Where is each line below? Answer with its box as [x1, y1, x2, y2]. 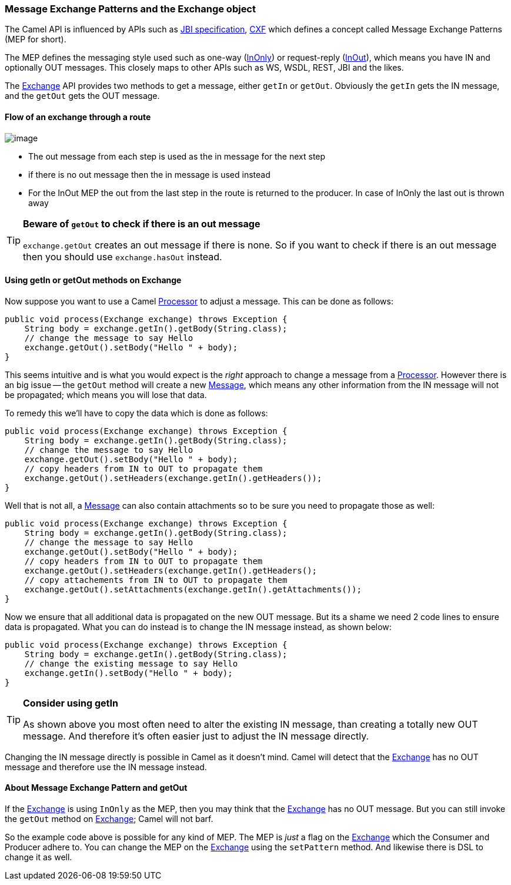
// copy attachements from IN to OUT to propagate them [24, 575, 288, 585]
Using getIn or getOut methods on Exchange [5, 275, 182, 286]
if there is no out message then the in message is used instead [28, 169, 270, 180]
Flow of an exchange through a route [5, 111, 151, 122]
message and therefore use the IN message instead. [5, 761, 207, 772]
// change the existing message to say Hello [24, 658, 238, 668]
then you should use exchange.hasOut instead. [23, 250, 222, 263]
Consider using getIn [23, 697, 118, 709]
